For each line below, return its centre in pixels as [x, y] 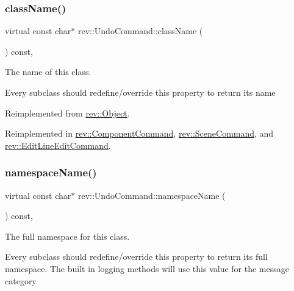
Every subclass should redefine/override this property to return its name [140, 92]
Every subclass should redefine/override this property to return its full [136, 257]
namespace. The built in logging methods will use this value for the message [147, 268]
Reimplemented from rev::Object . [67, 113]
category [21, 280]
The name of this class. [48, 72]
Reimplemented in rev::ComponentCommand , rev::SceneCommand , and [139, 133]
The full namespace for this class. [67, 236]
